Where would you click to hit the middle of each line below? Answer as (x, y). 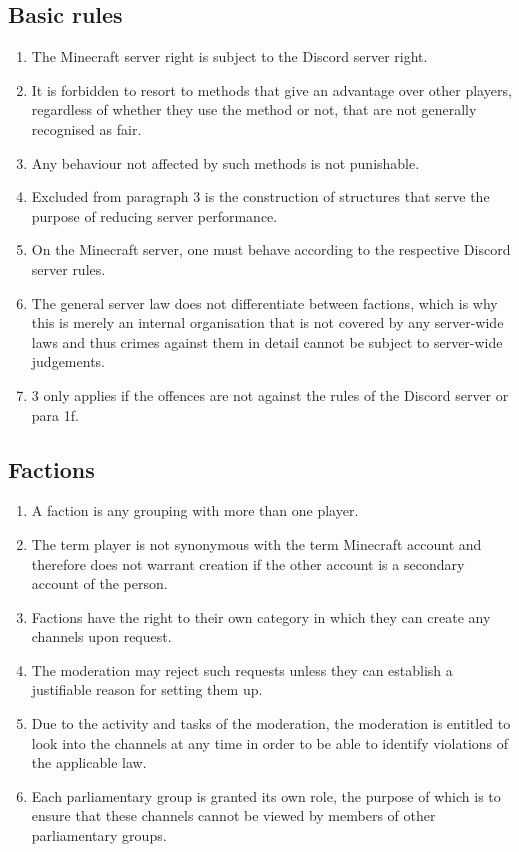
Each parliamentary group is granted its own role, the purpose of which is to (266, 795)
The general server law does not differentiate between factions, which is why (264, 302)
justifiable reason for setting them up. (147, 689)
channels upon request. (101, 636)
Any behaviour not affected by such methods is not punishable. (225, 162)
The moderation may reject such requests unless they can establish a (242, 669)
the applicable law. (89, 762)
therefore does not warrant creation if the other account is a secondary (248, 563)
